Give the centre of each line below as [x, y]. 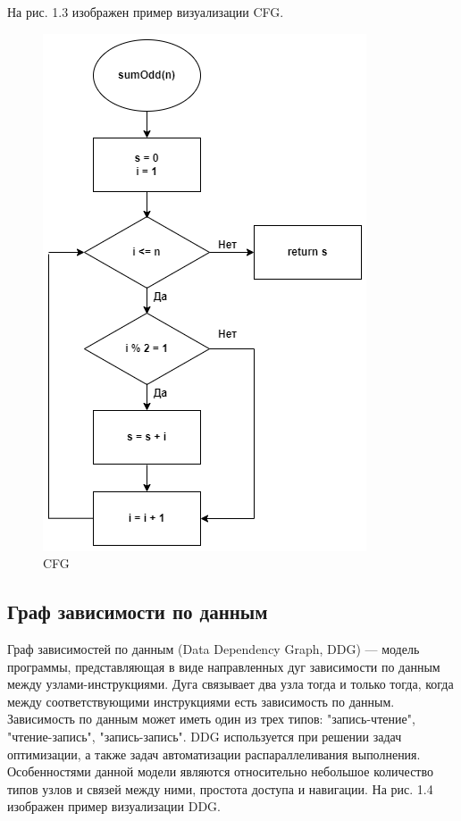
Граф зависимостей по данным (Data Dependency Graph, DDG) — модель [214, 648]
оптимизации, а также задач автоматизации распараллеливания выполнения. [214, 754]
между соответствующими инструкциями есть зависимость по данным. [201, 701]
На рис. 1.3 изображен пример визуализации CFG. [146, 12]
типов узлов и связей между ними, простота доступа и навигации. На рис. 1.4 [220, 788]
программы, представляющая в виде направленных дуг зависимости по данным [224, 666]
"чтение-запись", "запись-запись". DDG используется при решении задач [205, 736]
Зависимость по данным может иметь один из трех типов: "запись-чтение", [211, 719]
